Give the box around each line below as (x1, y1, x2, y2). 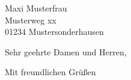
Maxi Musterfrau (5, 2, 67, 14)
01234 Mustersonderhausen (5, 25, 104, 38)
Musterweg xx (5, 13, 56, 26)
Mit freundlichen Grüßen (5, 66, 96, 78)
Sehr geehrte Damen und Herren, (5, 45, 127, 58)
